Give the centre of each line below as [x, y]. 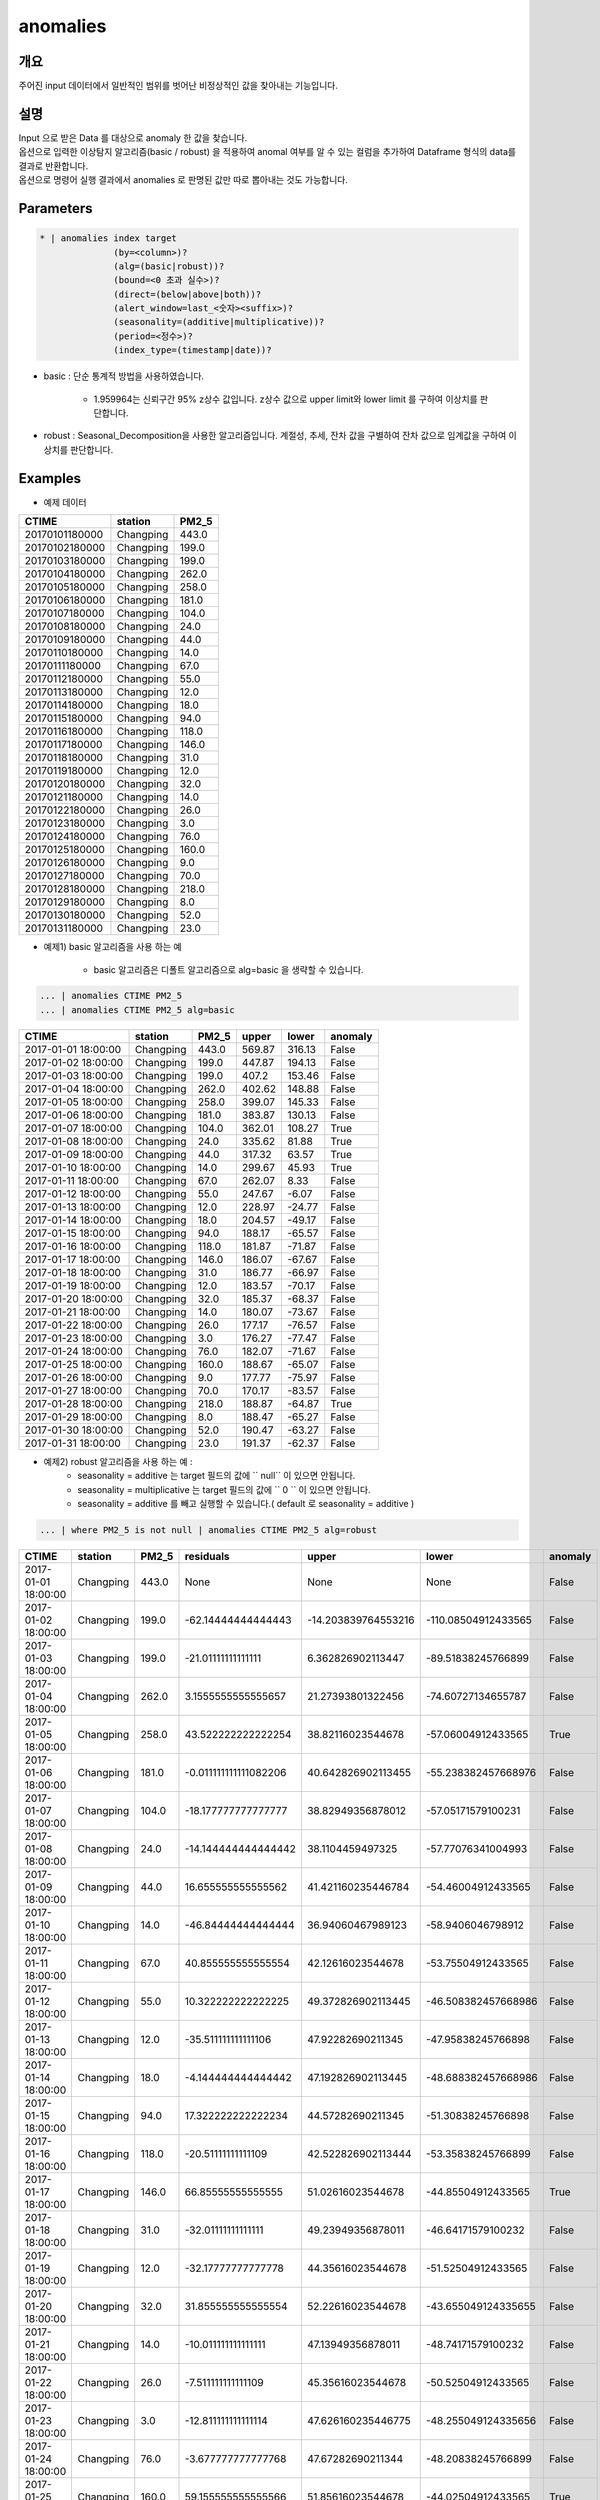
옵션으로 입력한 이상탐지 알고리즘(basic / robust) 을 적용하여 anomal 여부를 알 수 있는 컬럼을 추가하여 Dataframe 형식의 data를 [267, 152]
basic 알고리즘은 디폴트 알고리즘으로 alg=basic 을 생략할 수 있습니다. [228, 969]
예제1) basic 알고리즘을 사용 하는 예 [112, 947]
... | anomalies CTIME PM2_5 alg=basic [137, 1009]
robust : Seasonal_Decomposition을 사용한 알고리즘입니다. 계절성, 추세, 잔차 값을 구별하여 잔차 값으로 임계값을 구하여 [275, 436]
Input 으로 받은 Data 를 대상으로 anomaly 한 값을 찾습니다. [133, 137]
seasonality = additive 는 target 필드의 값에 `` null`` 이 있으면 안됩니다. [216, 1476]
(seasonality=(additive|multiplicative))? [219, 322]
